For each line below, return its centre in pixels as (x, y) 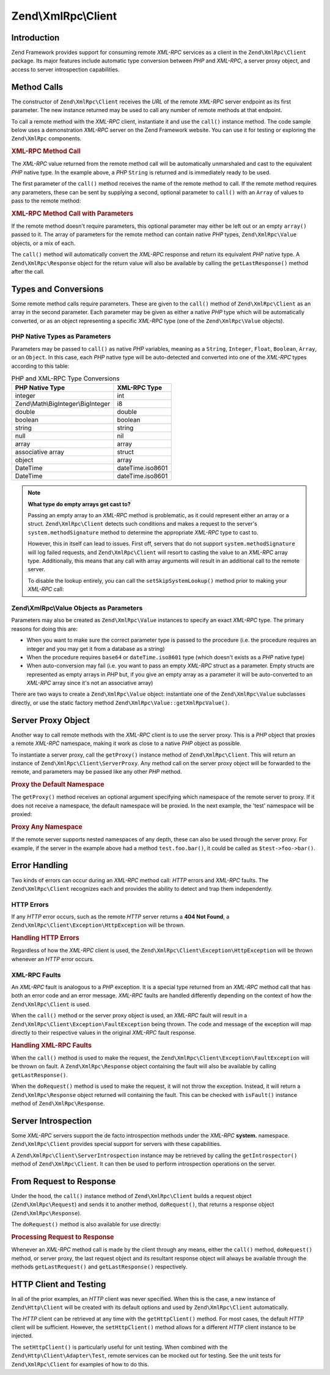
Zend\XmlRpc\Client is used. (51, 1004)
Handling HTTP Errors (45, 938)
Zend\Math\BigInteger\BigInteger (62, 404)
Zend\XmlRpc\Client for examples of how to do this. (80, 1364)
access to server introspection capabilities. (65, 69)
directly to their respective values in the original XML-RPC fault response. (104, 1032)
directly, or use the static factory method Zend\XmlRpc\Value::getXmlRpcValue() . (120, 702)
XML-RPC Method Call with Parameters (72, 213)
